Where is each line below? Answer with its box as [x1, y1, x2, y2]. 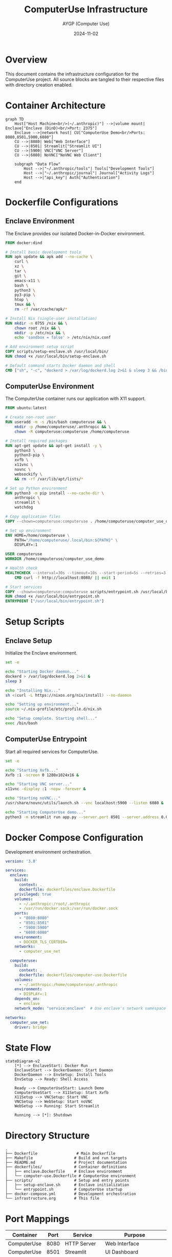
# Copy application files [5, 514, 60, 519]
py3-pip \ [14, 292, 36, 298]
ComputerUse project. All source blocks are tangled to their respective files [5, 76, 164, 83]
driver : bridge [14, 1024, 47, 1030]
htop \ [14, 297, 29, 302]
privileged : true [14, 891, 52, 897]
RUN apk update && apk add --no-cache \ [5, 254, 93, 259]
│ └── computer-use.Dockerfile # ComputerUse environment [5, 1173, 137, 1179]
